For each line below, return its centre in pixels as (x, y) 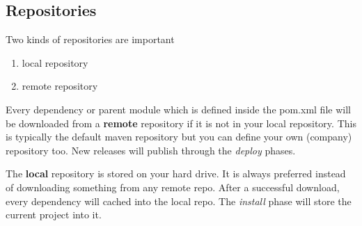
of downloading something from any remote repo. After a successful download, (173, 187)
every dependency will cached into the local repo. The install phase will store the (179, 201)
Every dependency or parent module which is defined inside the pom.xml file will (178, 109)
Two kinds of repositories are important (90, 39)
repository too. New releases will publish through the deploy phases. (151, 150)
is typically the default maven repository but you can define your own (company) (179, 137)
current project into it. (54, 215)
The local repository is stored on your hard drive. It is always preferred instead (176, 173)
